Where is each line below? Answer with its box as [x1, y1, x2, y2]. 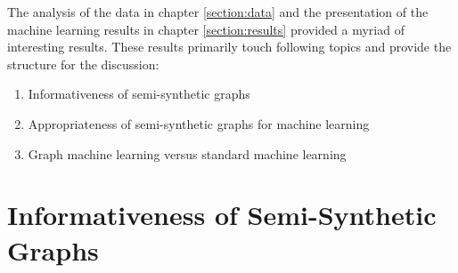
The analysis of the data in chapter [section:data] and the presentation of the [7, 3, 429, 20]
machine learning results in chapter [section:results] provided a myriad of [7, 20, 405, 38]
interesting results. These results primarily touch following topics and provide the [7, 37, 452, 56]
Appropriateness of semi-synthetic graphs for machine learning [28, 114, 370, 132]
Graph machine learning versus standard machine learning [28, 144, 347, 163]
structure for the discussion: [7, 54, 159, 73]
